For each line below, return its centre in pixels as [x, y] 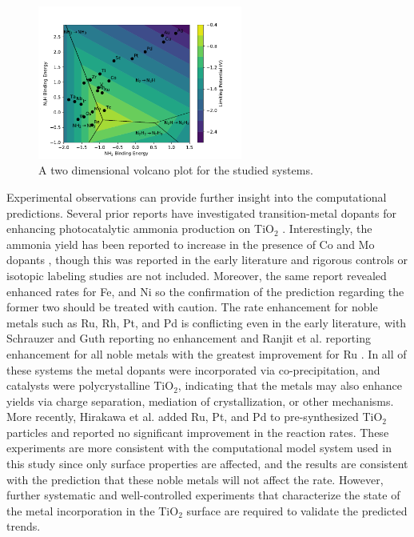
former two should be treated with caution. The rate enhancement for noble [192, 307]
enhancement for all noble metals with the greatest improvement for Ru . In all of [207, 353]
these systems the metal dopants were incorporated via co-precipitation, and [193, 369]
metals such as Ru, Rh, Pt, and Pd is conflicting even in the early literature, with [207, 322]
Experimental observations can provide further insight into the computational [197, 196]
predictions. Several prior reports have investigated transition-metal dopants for [202, 212]
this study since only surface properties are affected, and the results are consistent [207, 464]
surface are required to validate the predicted [297, 510]
